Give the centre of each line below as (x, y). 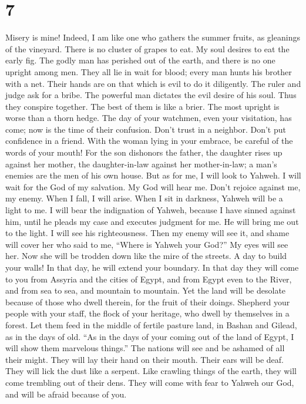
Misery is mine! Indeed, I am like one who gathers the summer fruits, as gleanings (153, 37)
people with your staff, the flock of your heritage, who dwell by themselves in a (147, 313)
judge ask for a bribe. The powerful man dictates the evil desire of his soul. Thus (151, 95)
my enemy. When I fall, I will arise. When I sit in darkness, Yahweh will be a (144, 198)
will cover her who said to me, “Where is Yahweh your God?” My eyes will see (147, 244)
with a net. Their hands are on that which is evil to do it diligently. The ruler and (153, 83)
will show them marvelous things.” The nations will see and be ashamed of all (145, 348)
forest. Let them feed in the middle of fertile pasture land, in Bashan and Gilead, (151, 324)
